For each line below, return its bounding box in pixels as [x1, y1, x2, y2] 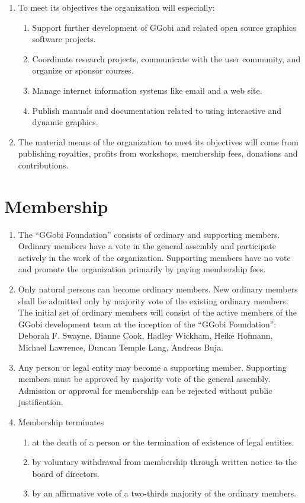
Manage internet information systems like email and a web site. [32, 84, 262, 96]
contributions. [18, 158, 69, 171]
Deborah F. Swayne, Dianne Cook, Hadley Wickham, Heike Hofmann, [18, 329, 273, 342]
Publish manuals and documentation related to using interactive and [32, 104, 282, 116]
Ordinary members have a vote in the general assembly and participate [18, 240, 276, 252]
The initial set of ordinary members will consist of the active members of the [18, 306, 297, 319]
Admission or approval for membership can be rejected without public [18, 384, 272, 396]
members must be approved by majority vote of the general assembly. [18, 373, 271, 385]
